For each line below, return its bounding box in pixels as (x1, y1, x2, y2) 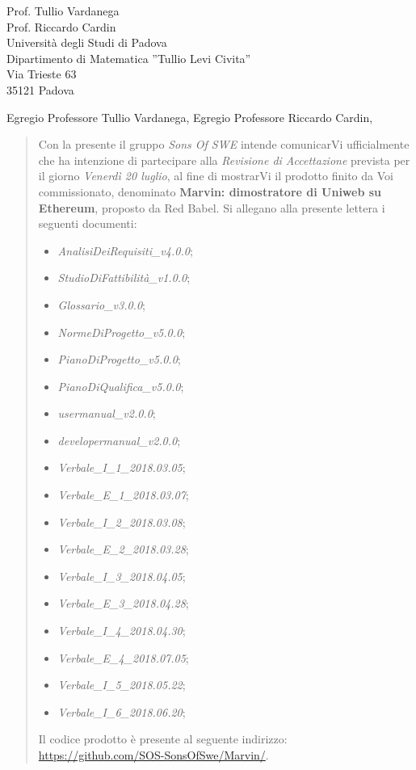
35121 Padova (6, 81, 74, 98)
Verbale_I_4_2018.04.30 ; (57, 622, 186, 639)
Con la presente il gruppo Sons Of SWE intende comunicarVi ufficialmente (38, 136, 410, 153)
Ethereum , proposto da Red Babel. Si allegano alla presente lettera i (38, 199, 385, 216)
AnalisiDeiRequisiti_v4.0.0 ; (57, 242, 193, 259)
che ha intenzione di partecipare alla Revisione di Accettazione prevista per (38, 151, 410, 168)
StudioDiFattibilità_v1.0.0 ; (57, 269, 191, 286)
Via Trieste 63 (6, 65, 77, 82)
